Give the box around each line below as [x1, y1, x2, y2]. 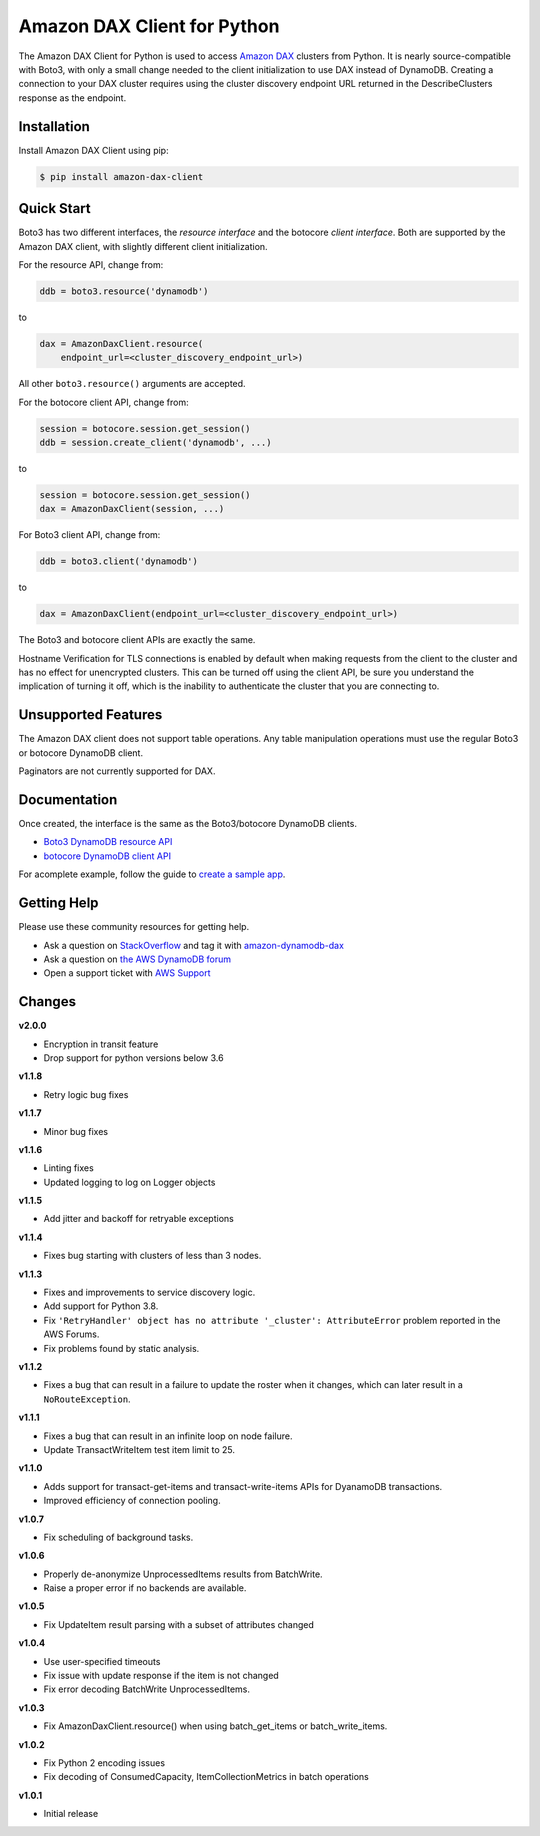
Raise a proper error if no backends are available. [43, 1582, 247, 1594]
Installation [18, 118, 90, 135]
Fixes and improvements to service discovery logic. [43, 1286, 256, 1299]
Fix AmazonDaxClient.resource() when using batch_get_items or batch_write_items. [43, 1720, 388, 1732]
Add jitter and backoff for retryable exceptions [43, 1213, 234, 1225]
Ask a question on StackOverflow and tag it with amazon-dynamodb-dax [43, 939, 345, 951]
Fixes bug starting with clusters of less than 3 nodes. [43, 1250, 262, 1262]
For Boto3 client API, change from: [18, 529, 161, 541]
